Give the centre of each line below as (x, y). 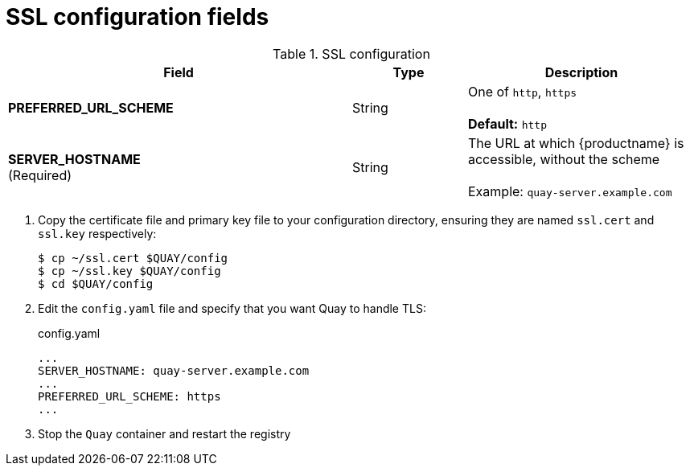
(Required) (40, 175)
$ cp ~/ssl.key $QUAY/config (129, 271)
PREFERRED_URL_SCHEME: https (129, 396)
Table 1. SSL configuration (351, 53)
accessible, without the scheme (564, 159)
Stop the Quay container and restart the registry (164, 433)
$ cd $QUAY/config (96, 283)
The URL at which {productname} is (576, 143)
